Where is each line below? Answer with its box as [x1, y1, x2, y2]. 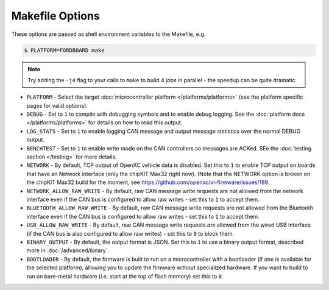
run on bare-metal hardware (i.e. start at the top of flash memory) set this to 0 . [26, 272, 224, 280]
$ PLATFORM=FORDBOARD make [24, 46, 105, 54]
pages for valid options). [26, 102, 88, 109]
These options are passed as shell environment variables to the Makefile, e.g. [11, 30, 206, 38]
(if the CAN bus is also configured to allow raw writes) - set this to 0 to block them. [26, 230, 235, 237]
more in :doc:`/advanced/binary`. [26, 247, 110, 254]
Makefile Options [11, 9, 100, 23]
